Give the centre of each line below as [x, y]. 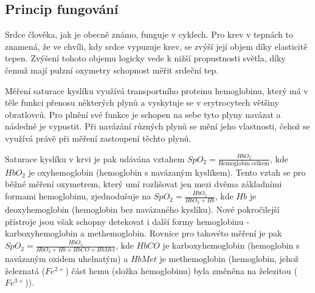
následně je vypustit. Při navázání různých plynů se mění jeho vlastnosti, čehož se [157, 126]
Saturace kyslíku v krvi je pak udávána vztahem [95, 158]
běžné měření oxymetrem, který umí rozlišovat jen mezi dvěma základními [144, 184]
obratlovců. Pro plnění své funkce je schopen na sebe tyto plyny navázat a [143, 114]
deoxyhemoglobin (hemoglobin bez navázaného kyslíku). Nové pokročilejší [142, 209]
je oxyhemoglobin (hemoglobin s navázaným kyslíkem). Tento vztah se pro [167, 172]
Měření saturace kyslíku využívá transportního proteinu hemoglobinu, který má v [157, 90]
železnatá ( [25, 270]
